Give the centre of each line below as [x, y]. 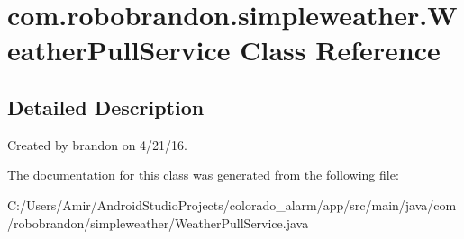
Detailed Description [106, 106]
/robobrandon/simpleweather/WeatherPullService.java [158, 222]
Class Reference [340, 50]
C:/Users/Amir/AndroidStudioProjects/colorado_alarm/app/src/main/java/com [232, 204]
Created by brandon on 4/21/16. [97, 144]
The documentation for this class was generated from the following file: [203, 175]
